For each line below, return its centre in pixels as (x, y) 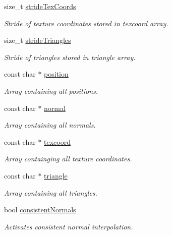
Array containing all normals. (50, 125)
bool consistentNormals (40, 210)
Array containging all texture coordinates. (68, 159)
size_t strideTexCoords (40, 6)
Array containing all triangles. (51, 192)
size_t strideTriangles (38, 40)
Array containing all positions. (51, 91)
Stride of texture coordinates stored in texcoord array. (86, 23)
